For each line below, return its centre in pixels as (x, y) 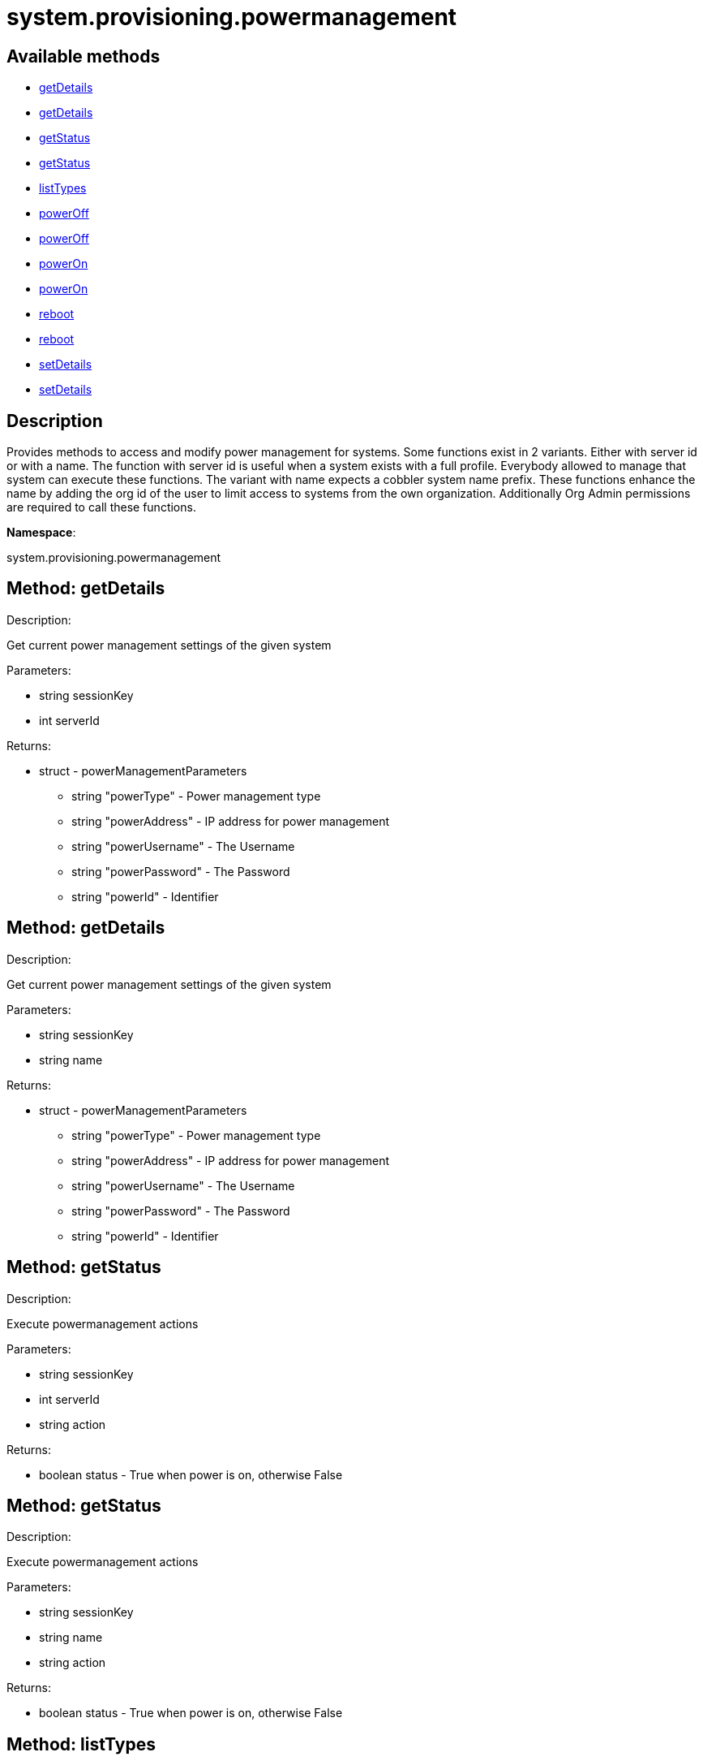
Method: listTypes (81, 1744)
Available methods (84, 56)
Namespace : (41, 533)
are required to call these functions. (101, 507)
